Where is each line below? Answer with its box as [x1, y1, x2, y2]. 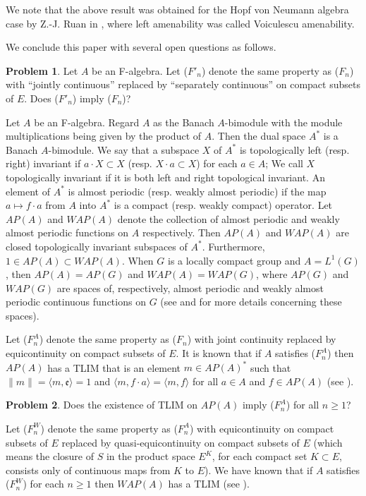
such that [250, 360, 291, 375]
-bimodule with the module [224, 114, 343, 129]
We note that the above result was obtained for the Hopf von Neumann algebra [6, 2, 349, 16]
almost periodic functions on [6, 225, 129, 240]
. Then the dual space [212, 128, 306, 143]
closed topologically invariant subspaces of [6, 238, 188, 253]
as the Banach [153, 114, 214, 129]
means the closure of [6, 449, 94, 464]
